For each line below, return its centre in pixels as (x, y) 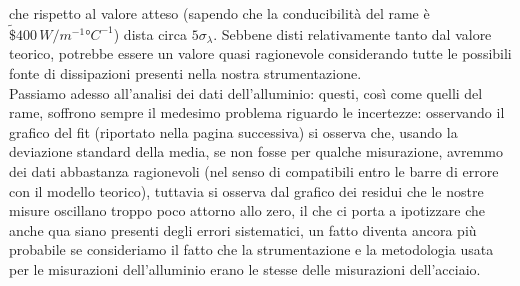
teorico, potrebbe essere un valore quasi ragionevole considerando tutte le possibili (260, 53)
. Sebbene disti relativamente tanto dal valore (352, 33)
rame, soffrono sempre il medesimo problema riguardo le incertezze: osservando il (257, 112)
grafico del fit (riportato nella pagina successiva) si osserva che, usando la (233, 131)
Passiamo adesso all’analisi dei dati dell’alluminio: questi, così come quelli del (246, 92)
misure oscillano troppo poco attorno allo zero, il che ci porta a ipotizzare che (247, 210)
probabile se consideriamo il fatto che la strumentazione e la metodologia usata (251, 249)
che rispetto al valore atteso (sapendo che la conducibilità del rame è (219, 13)
